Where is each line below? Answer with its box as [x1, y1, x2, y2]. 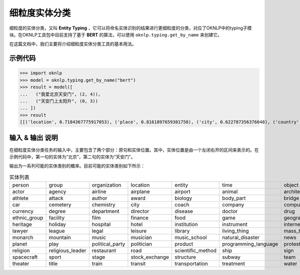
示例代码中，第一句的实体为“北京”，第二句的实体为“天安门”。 [9, 154, 135, 160]
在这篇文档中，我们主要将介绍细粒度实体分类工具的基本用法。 [9, 41, 136, 47]
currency [12, 208, 33, 215]
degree [48, 208, 66, 215]
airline [91, 188, 106, 195]
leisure [130, 228, 147, 235]
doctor [222, 208, 238, 215]
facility [48, 215, 65, 222]
